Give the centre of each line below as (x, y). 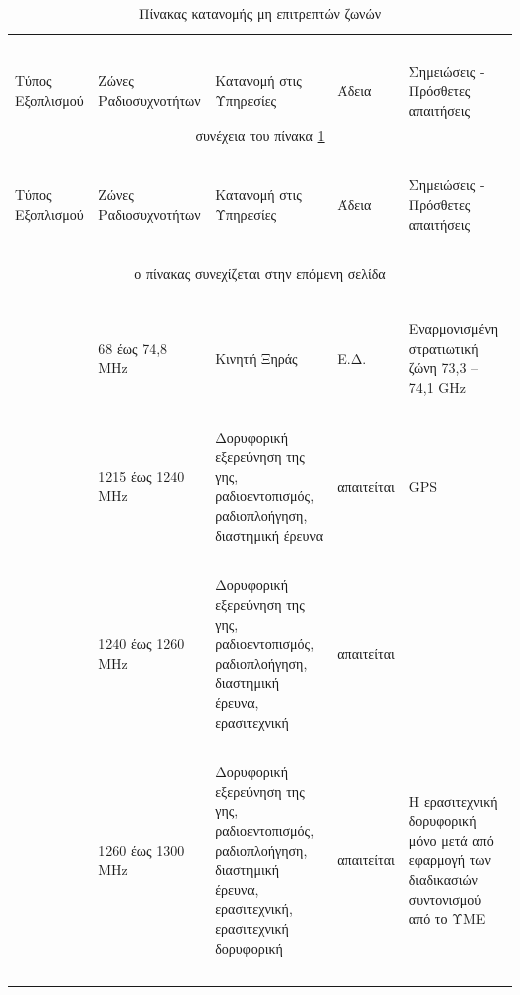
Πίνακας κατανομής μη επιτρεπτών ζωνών (260, 13)
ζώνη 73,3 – (443, 367)
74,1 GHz (437, 387)
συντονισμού (445, 898)
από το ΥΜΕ (447, 918)
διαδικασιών (443, 878)
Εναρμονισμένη (453, 328)
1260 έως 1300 (141, 849)
